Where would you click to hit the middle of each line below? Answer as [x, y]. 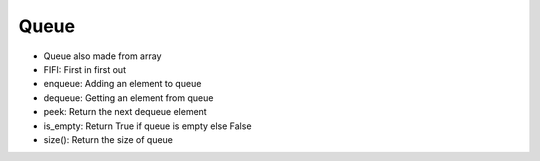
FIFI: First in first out [85, 69]
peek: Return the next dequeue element [125, 112]
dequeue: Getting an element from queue [128, 97]
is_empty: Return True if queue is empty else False [147, 126]
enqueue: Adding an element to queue [122, 84]
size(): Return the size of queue [108, 139]
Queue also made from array [102, 56]
